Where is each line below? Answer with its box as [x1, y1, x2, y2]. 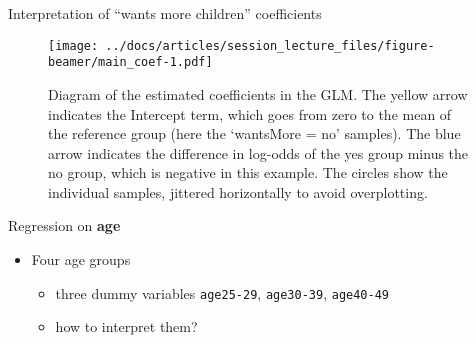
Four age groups [31, 249, 131, 270]
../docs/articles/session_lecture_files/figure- [105, 38, 435, 53]
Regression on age [8, 215, 121, 236]
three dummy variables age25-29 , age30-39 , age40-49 [55, 282, 389, 303]
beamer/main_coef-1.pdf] [48, 55, 213, 70]
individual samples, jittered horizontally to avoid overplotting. [48, 181, 428, 202]
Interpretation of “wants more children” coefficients [8, 3, 322, 23]
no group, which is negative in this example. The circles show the [48, 162, 448, 183]
